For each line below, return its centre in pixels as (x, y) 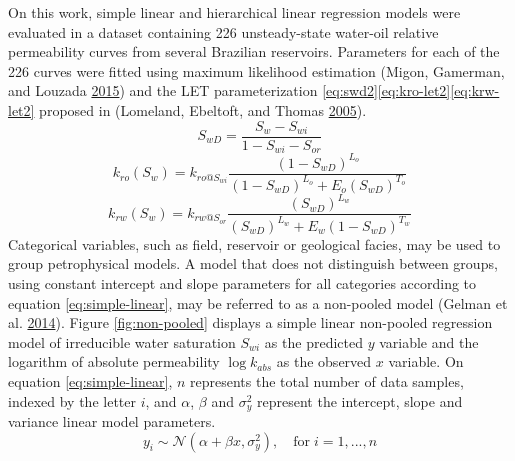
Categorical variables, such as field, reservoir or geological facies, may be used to (254, 243)
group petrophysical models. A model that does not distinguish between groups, (253, 263)
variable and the (429, 341)
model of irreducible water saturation (122, 341)
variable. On (426, 361)
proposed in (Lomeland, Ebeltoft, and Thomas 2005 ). (203, 109)
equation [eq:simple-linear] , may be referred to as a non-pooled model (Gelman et (258, 302)
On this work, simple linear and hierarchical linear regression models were (234, 12)
